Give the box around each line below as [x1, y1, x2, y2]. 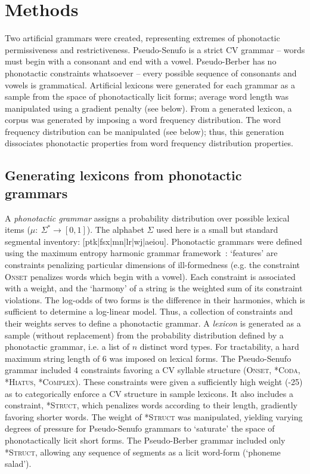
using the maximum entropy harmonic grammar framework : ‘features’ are [5, 247, 278, 259]
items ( [5, 223, 30, 236]
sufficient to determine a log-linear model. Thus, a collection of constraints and [5, 305, 293, 318]
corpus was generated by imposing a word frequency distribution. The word [5, 113, 281, 126]
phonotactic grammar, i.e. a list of [5, 340, 129, 353]
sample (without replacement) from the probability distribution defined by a [5, 328, 284, 341]
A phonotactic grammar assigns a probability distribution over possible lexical [5, 211, 290, 224]
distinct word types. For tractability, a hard [139, 340, 299, 353]
